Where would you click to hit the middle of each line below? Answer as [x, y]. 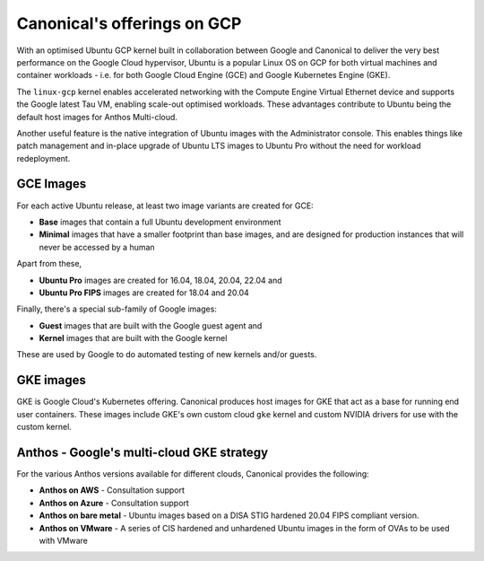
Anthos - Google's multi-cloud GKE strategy [143, 452]
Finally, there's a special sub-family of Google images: [117, 309]
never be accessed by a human [97, 247]
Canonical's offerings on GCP [129, 23]
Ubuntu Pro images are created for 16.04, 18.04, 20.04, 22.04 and [160, 280]
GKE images [52, 380]
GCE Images [52, 184]
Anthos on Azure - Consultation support [114, 503]
